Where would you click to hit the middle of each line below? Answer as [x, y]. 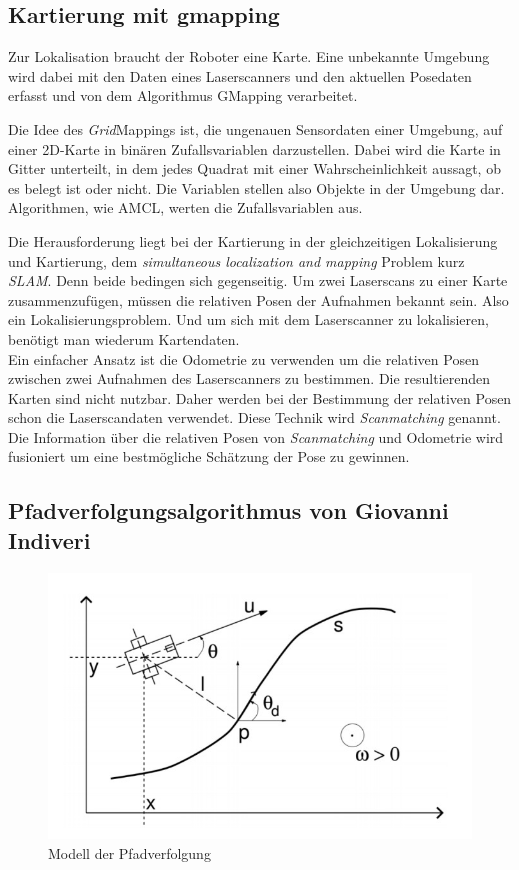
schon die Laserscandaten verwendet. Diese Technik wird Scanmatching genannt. [254, 417]
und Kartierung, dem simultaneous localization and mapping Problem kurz [236, 260]
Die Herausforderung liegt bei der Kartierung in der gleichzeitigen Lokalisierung [253, 240]
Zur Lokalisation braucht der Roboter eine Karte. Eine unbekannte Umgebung [249, 56]
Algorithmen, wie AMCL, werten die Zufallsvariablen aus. [185, 207]
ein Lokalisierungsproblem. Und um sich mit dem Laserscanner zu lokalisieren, [248, 319]
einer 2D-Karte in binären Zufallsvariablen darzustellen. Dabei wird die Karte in [254, 148]
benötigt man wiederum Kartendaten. [124, 338]
